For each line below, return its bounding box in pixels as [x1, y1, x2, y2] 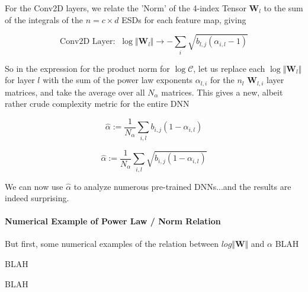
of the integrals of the [5, 13, 83, 26]
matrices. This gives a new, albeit [161, 85, 283, 98]
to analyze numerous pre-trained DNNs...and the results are [73, 180, 291, 192]
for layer [5, 74, 35, 86]
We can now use [5, 180, 63, 192]
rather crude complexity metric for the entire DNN [5, 97, 190, 110]
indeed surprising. [5, 192, 69, 204]
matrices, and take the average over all [5, 85, 145, 98]
